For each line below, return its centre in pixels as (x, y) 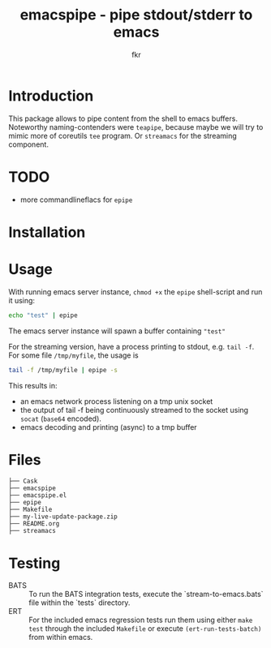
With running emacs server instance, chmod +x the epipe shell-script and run (135, 292)
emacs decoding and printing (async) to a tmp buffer (108, 427)
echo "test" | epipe (43, 315)
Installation (47, 232)
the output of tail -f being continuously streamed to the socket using (134, 410)
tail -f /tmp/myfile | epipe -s (63, 370)
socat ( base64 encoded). (60, 418)
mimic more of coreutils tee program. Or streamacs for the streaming (123, 135)
